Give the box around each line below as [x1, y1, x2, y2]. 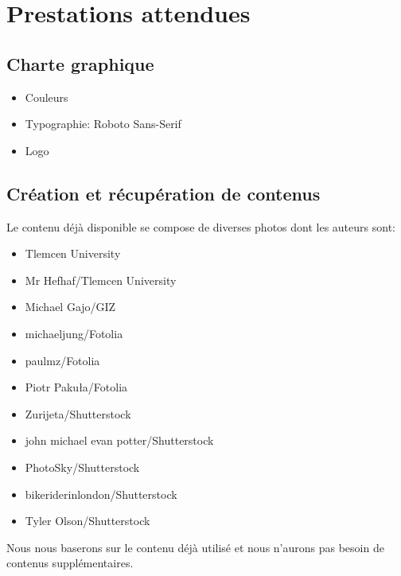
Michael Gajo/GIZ [25, 298, 116, 315]
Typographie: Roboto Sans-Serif [25, 115, 181, 132]
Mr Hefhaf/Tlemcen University [25, 271, 177, 288]
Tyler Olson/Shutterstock [25, 512, 150, 529]
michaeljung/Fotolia [25, 325, 123, 341]
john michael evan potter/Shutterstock [25, 432, 214, 449]
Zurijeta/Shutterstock [25, 405, 131, 422]
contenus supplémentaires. [6, 555, 134, 571]
